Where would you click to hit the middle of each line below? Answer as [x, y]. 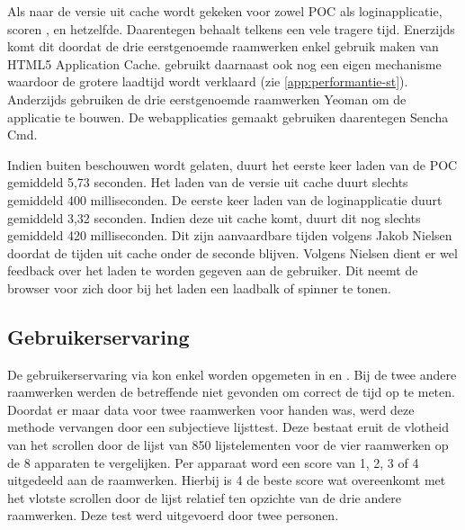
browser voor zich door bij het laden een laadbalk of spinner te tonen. [199, 287]
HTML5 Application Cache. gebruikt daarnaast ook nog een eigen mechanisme [224, 63]
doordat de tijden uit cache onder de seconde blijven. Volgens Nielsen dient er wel [232, 252]
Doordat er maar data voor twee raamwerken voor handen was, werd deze [211, 409]
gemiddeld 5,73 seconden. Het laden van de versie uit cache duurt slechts [208, 182]
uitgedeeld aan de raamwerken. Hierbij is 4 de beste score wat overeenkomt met [227, 480]
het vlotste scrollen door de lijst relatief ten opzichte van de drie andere [204, 497]
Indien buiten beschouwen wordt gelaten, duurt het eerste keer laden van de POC [232, 164]
